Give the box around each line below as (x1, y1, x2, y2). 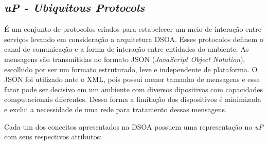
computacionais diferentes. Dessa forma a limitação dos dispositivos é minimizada (4, 94, 261, 105)
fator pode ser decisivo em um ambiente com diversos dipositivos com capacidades (4, 84, 263, 94)
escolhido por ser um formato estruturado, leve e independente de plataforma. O (4, 64, 258, 74)
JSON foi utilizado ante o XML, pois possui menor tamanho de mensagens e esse (4, 74, 260, 85)
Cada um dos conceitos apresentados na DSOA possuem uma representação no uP (4, 121, 263, 132)
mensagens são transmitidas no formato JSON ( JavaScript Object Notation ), (4, 53, 245, 64)
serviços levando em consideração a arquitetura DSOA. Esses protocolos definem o (4, 33, 263, 44)
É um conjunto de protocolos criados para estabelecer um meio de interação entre (4, 24, 261, 34)
